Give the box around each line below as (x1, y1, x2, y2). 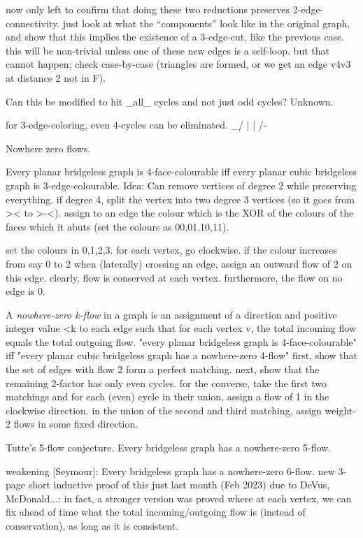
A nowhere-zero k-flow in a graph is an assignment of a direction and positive (6, 307, 337, 321)
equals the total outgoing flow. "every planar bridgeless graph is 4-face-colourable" (6, 334, 357, 349)
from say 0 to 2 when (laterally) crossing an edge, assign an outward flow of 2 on (6, 256, 353, 270)
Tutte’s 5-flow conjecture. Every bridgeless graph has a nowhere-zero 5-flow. (6, 440, 332, 455)
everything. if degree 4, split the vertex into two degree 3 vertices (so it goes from (6, 191, 355, 206)
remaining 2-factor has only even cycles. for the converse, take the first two (6, 375, 327, 390)
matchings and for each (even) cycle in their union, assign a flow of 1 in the (6, 389, 329, 404)
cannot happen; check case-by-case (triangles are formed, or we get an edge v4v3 (6, 57, 351, 71)
